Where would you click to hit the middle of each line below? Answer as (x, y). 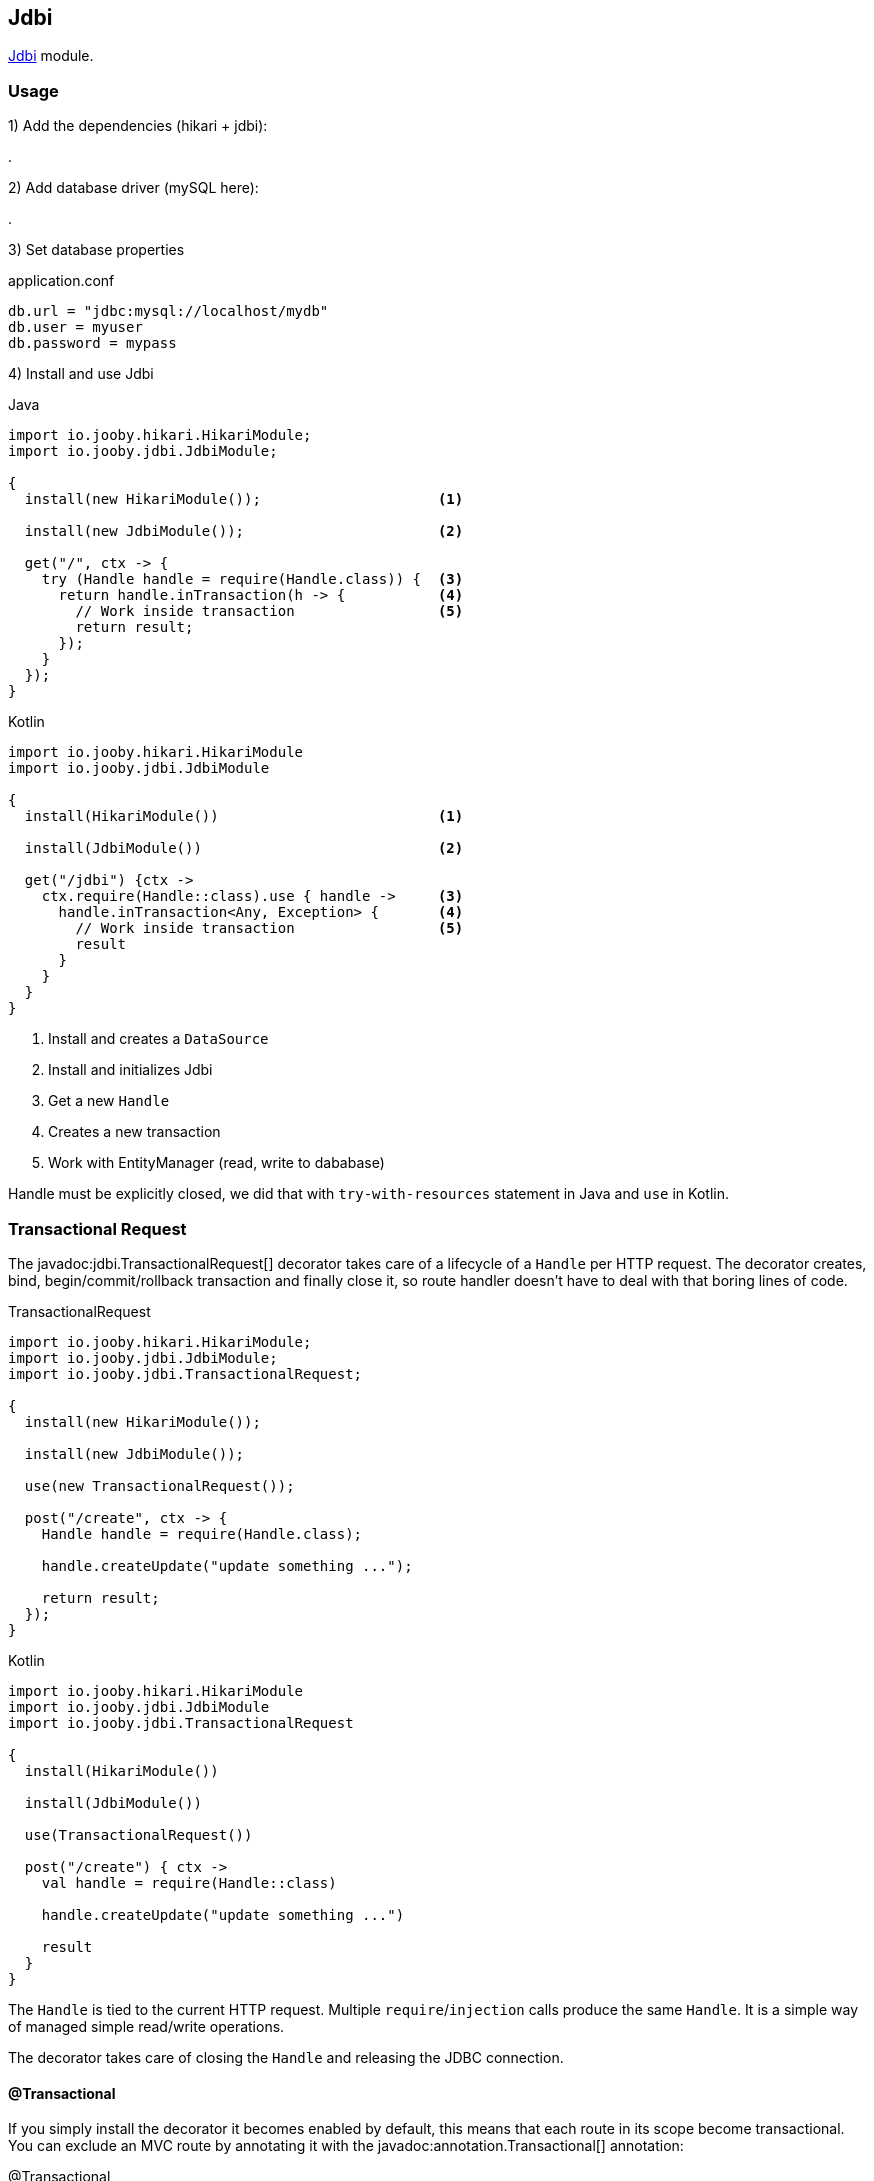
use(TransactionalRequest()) (138, 1834)
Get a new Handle (109, 1101)
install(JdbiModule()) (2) (244, 848)
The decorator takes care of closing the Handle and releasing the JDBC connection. (286, 2057)
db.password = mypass (92, 343)
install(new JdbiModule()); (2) (244, 531)
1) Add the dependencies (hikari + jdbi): (138, 126)
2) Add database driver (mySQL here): (133, 188)
